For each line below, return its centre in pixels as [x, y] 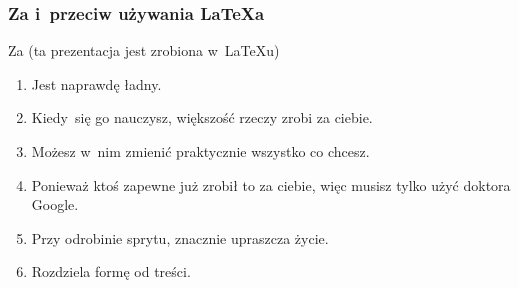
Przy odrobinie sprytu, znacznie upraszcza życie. [180, 237]
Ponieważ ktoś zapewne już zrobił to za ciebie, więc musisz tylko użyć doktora [271, 184]
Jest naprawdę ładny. [96, 83]
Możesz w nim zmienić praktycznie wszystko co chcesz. [200, 151]
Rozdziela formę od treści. [111, 271]
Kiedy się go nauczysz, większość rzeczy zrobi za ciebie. [202, 117]
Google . [55, 204]
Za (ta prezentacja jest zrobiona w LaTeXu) [144, 50]
